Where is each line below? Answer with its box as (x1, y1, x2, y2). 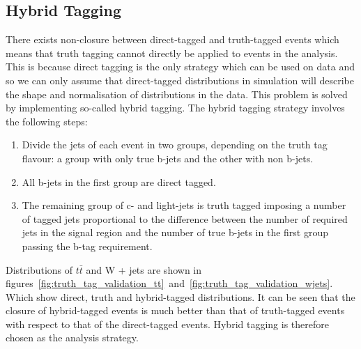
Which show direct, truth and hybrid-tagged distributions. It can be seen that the (6, 289, 355, 304)
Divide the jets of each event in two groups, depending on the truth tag (22, 137, 328, 152)
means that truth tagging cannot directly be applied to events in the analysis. (6, 45, 338, 60)
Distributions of (6, 262, 73, 277)
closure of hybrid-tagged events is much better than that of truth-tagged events (6, 303, 345, 318)
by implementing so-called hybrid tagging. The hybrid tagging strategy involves (6, 100, 345, 115)
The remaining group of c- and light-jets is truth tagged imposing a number (22, 198, 346, 212)
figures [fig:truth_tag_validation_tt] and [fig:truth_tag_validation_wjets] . (6, 276, 333, 290)
